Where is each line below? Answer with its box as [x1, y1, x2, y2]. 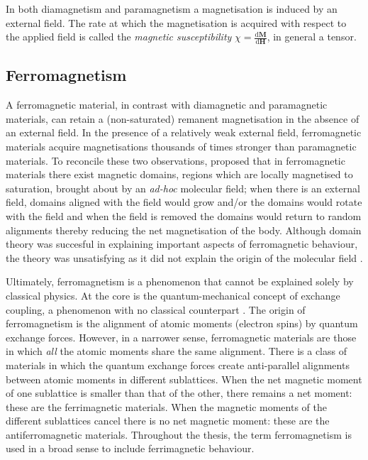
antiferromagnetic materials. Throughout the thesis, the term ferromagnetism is [6, 427, 352, 442]
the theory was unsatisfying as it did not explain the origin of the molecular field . [6, 250, 363, 265]
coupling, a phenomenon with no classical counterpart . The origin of [6, 302, 306, 317]
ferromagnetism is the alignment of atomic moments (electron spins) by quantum [6, 316, 358, 331]
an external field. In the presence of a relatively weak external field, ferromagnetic [6, 125, 362, 140]
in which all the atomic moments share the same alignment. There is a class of [6, 344, 347, 358]
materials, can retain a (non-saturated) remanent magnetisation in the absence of [6, 111, 359, 126]
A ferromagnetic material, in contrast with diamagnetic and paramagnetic [6, 97, 328, 112]
